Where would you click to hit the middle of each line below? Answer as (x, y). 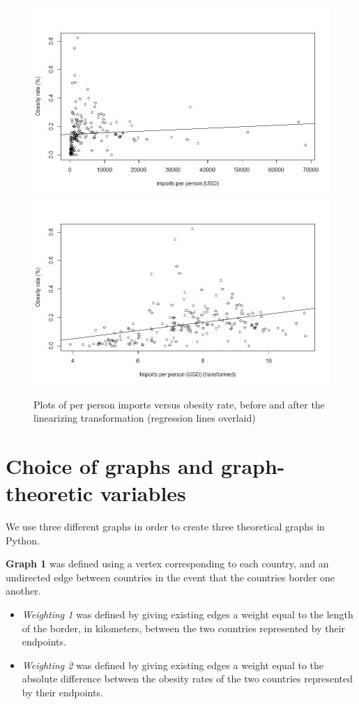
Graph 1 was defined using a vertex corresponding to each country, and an (167, 564)
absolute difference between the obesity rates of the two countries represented (187, 679)
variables (143, 493)
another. (23, 591)
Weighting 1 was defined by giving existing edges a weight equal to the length (188, 614)
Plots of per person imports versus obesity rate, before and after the (179, 404)
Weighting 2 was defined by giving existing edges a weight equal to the (173, 665)
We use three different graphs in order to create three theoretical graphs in (165, 527)
